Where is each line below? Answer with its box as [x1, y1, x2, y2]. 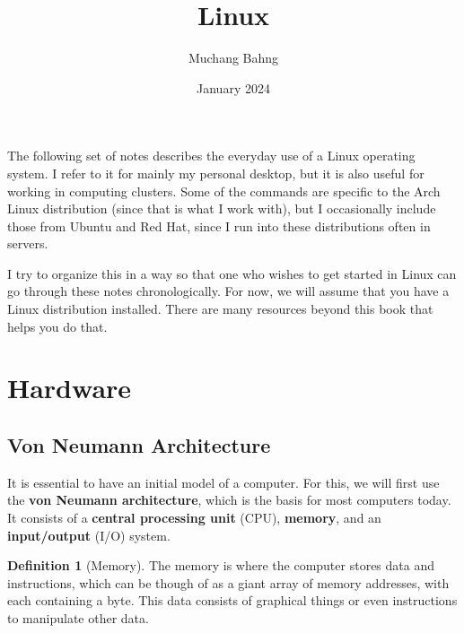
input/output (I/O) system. [7, 525, 171, 544]
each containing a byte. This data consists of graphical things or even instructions [7, 591, 458, 610]
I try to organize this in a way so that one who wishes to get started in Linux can [7, 264, 457, 282]
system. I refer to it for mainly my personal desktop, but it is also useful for [7, 163, 425, 182]
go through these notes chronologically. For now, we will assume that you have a [7, 282, 450, 300]
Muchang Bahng [188, 48, 279, 67]
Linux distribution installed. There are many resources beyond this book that [7, 299, 433, 318]
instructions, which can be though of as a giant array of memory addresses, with [7, 573, 450, 592]
